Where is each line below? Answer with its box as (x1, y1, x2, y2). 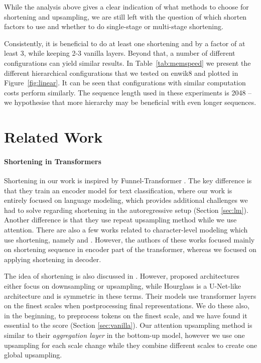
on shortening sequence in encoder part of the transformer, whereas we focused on (4, 244, 256, 255)
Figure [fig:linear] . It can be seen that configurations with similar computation (4, 77, 246, 88)
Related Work (4, 127, 103, 147)
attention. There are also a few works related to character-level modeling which (4, 224, 248, 235)
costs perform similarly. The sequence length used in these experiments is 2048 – (4, 87, 252, 97)
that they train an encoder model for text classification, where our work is (4, 185, 232, 195)
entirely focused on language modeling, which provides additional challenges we (4, 195, 248, 205)
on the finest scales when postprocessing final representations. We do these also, (4, 300, 249, 311)
